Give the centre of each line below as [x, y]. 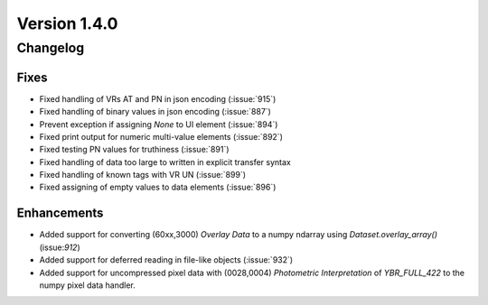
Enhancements [60, 213]
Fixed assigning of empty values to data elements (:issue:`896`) [158, 187]
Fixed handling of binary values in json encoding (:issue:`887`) [155, 112]
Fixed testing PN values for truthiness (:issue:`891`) [134, 150]
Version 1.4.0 [67, 23]
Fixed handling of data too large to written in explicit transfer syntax [165, 162]
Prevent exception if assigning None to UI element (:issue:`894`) [159, 124]
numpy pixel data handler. [87, 285]
